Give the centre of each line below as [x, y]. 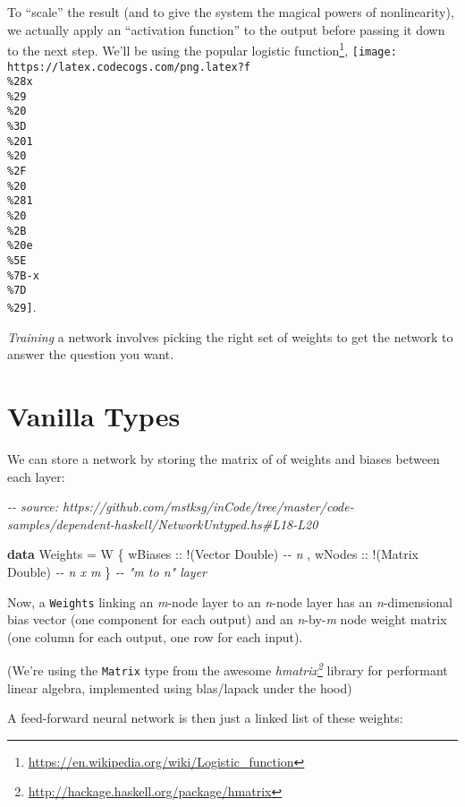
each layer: [36, 476]
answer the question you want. [91, 354]
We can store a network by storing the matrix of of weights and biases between [224, 458]
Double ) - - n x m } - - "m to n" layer [107, 571]
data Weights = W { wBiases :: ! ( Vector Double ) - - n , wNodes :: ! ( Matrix [213, 554]
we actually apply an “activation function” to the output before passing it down [226, 29]
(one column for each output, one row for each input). [155, 636]
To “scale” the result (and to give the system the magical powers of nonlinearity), [231, 12]
